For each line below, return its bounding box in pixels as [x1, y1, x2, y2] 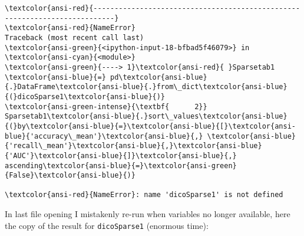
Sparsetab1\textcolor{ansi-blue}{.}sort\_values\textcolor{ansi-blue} [5, 112, 288, 121]
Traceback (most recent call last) [5, 33, 144, 42]
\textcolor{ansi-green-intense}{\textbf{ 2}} [5, 102, 207, 111]
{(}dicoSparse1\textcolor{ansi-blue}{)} [5, 92, 166, 101]
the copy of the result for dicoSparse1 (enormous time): [5, 219, 209, 231]
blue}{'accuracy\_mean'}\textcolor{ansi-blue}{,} [5, 132, 203, 140]
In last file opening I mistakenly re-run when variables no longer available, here [5, 208, 290, 220]
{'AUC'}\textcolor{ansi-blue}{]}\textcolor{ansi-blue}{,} [5, 151, 237, 160]
